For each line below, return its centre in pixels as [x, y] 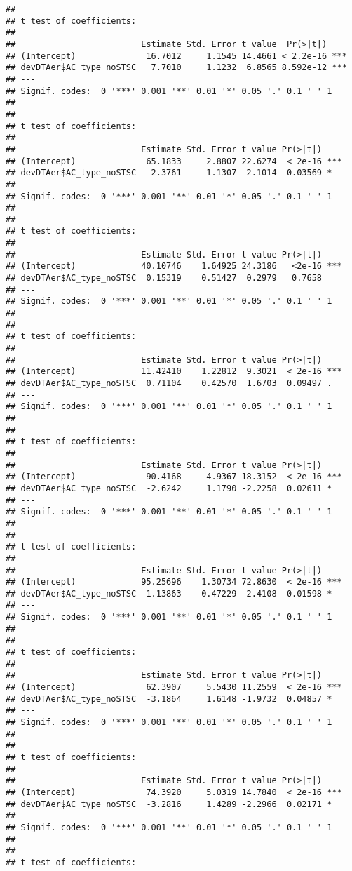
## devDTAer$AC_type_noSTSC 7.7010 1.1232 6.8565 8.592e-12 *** [176, 68]
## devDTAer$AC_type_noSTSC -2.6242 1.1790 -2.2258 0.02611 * [169, 488]
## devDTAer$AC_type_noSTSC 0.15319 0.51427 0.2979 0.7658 [164, 278]
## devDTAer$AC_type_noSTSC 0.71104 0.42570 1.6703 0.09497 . [169, 383]
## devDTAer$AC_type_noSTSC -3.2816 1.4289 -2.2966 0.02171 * [169, 804]
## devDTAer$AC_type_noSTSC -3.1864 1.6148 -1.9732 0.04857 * [169, 699]
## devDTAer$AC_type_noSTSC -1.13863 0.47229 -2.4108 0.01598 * [169, 593]
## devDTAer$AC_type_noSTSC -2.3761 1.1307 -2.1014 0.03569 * [169, 173]
